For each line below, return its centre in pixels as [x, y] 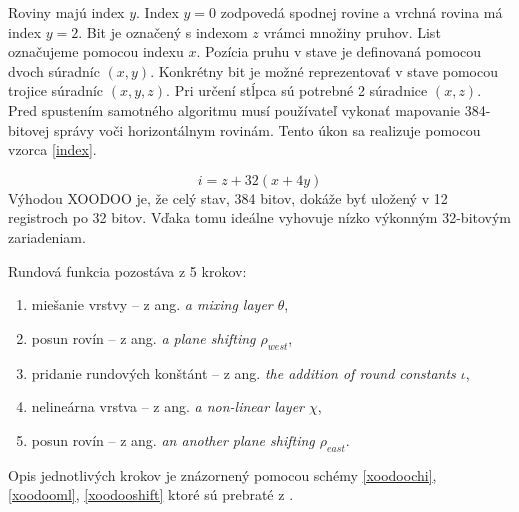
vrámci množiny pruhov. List [352, 31]
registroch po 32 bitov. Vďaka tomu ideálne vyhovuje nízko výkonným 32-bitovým [260, 217]
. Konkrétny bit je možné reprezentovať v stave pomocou [324, 70]
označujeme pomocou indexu [96, 51]
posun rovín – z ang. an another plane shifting [173, 439]
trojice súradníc [56, 90]
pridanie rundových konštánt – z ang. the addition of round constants [243, 372]
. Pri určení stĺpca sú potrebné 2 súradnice [297, 90]
